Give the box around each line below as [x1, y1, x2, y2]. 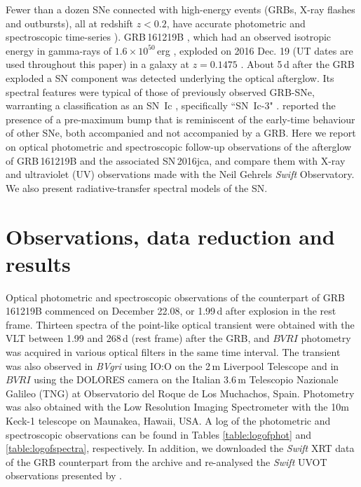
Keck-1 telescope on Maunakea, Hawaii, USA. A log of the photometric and [6, 413, 331, 427]
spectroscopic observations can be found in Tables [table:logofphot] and [6, 427, 312, 441]
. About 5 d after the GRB [240, 57, 355, 71]
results [6, 249, 71, 277]
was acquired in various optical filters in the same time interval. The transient [6, 345, 341, 359]
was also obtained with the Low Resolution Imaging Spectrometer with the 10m [6, 399, 349, 414]
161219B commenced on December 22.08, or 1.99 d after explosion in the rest [6, 303, 336, 318]
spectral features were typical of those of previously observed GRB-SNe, [6, 84, 315, 99]
